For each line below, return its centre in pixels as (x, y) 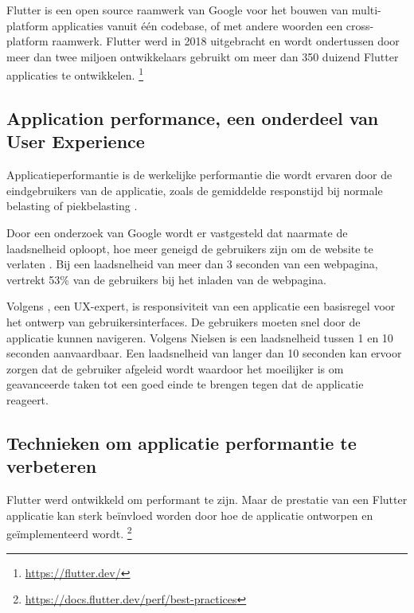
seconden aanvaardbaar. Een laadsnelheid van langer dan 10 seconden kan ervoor (204, 353)
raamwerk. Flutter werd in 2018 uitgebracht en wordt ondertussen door (226, 41)
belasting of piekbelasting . (72, 206)
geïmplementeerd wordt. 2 (69, 532)
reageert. (27, 399)
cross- (360, 25)
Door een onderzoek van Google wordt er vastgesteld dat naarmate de (177, 232)
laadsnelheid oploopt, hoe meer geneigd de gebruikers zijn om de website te (190, 248)
